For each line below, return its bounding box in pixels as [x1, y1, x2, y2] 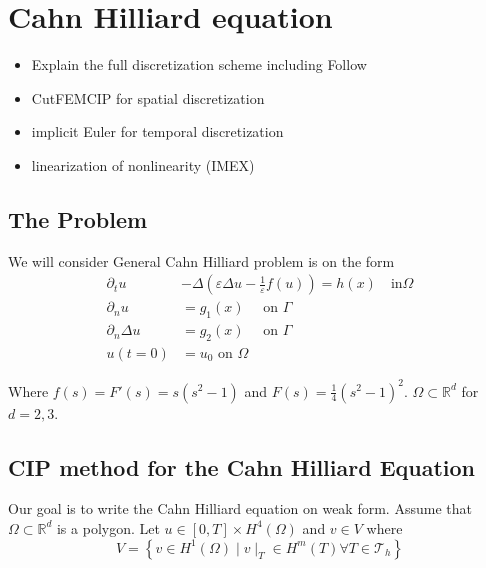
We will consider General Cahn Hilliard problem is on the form [8, 250, 395, 271]
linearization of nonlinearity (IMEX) [31, 154, 255, 175]
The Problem [8, 203, 148, 234]
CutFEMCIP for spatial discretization [31, 87, 265, 108]
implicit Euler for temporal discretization [31, 121, 284, 142]
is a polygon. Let [56, 517, 160, 538]
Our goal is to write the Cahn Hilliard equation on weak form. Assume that [8, 498, 472, 519]
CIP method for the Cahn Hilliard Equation [8, 451, 475, 482]
